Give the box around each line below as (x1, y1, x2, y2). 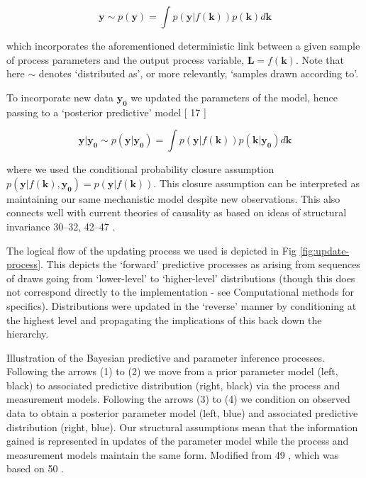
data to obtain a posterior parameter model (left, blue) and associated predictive (6, 406, 358, 421)
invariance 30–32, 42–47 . (6, 218, 116, 233)
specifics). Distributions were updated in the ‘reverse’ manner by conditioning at (6, 298, 357, 313)
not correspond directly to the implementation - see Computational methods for (6, 284, 354, 299)
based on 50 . (6, 461, 64, 476)
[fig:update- (299, 243, 350, 257)
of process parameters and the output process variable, (6, 52, 245, 67)
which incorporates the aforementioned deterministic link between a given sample (6, 38, 360, 52)
